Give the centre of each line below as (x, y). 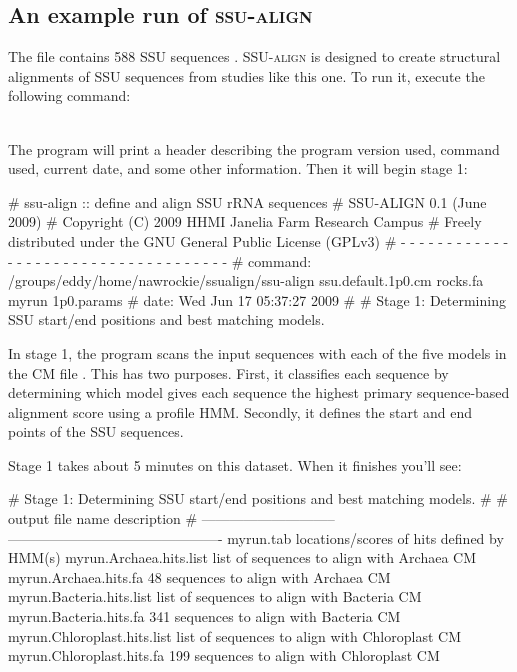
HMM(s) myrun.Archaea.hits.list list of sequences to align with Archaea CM (242, 557)
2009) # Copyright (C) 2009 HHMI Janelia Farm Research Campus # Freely (245, 221)
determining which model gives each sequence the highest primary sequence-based (259, 392)
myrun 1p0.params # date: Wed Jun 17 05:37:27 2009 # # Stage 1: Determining (257, 299)
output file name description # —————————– (171, 518)
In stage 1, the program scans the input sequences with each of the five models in (257, 352)
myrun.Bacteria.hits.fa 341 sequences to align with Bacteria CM (204, 616)
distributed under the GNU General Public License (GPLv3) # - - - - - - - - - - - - (258, 240)
